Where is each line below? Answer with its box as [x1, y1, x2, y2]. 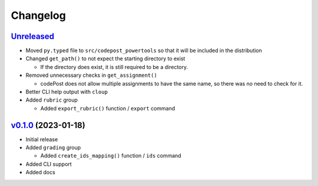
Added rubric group [25, 96, 78, 103]
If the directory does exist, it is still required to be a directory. [40, 63, 188, 70]
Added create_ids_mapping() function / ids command [40, 152, 182, 159]
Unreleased [11, 31, 55, 41]
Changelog [11, 9, 66, 22]
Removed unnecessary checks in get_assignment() [25, 71, 157, 79]
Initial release [25, 136, 58, 143]
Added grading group [25, 144, 81, 151]
